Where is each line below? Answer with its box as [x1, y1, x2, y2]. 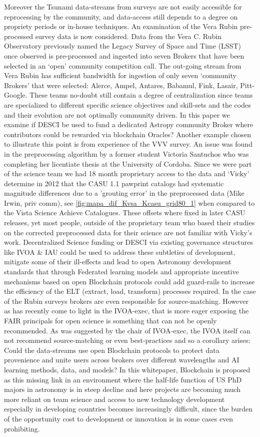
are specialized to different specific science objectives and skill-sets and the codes [4, 99, 251, 110]
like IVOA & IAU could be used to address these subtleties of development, [4, 246, 235, 257]
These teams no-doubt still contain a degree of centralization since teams [29, 90, 253, 100]
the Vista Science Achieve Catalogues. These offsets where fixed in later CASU [4, 207, 245, 218]
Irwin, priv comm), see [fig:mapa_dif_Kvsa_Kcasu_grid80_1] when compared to [4, 197, 255, 208]
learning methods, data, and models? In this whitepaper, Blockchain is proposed [4, 364, 250, 374]
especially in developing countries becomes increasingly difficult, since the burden [4, 403, 253, 414]
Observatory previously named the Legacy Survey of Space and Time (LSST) [4, 41, 241, 51]
